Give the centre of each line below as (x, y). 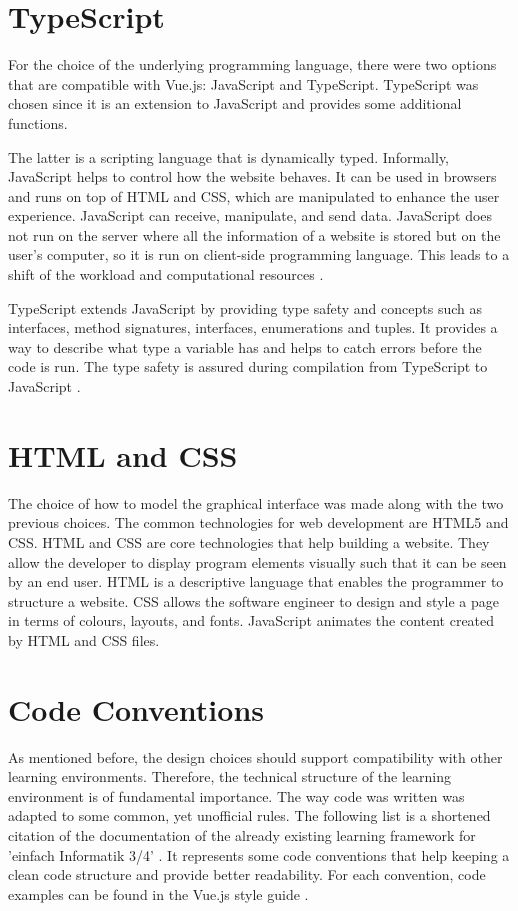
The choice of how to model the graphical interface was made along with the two (256, 502)
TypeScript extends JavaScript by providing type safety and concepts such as (245, 307)
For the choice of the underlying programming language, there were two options (252, 64)
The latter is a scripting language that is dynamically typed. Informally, (228, 156)
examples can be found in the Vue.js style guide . (158, 893)
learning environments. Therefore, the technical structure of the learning (230, 776)
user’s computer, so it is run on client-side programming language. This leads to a (259, 254)
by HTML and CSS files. (84, 639)
